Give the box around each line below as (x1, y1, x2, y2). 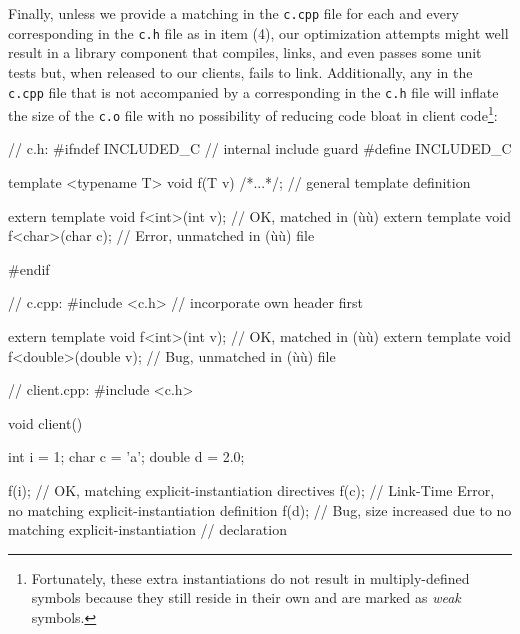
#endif (8, 258, 50, 279)
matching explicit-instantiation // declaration (8, 519, 287, 540)
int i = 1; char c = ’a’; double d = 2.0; (8, 446, 245, 467)
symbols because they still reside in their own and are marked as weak (31, 587, 461, 608)
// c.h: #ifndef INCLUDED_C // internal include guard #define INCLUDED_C (8, 138, 512, 159)
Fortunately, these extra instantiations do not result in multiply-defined (31, 567, 470, 588)
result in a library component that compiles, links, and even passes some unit (8, 42, 482, 63)
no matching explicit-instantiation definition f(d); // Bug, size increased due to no (8, 499, 512, 520)
